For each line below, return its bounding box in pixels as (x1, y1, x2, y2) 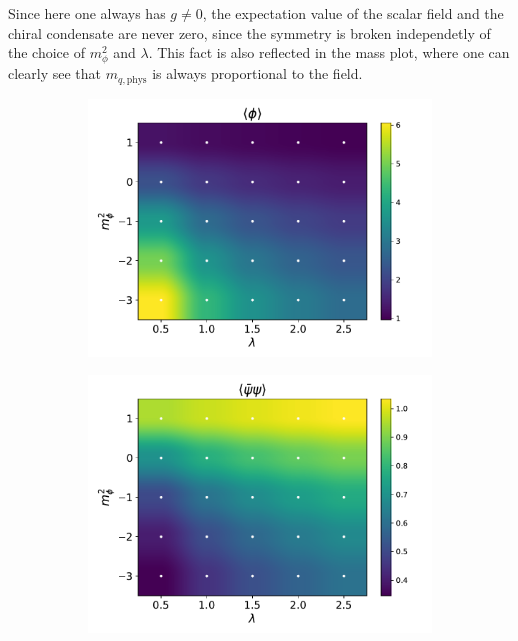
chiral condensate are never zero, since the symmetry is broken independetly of (8, 22, 491, 43)
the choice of (8, 42, 85, 63)
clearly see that (8, 63, 102, 84)
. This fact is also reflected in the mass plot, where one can (148, 42, 510, 63)
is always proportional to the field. (152, 63, 363, 84)
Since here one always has (8, 3, 166, 23)
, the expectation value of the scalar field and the (202, 3, 504, 23)
